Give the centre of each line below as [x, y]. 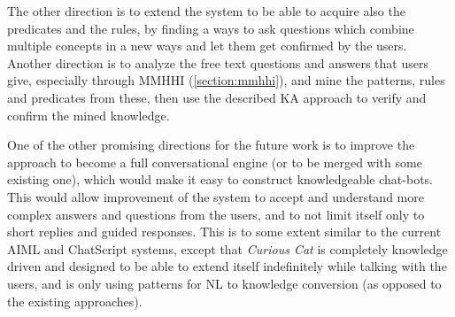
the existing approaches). [75, 301]
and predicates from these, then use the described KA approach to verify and [217, 97]
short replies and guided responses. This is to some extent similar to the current [224, 232]
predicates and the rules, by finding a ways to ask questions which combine [211, 28]
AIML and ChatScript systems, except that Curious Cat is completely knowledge [227, 248]
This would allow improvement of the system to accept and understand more [216, 196]
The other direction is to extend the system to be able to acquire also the [206, 11]
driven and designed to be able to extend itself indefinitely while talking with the [227, 266]
